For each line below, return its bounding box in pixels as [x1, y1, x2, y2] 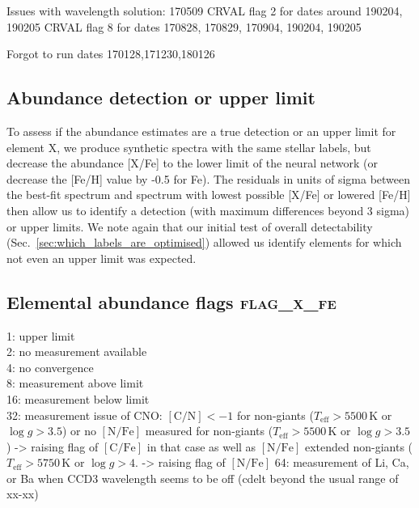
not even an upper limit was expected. [6, 249, 197, 266]
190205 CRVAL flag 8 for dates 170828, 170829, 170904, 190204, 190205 [6, 18, 362, 35]
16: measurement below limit [6, 390, 150, 407]
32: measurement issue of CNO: [6, 406, 163, 423]
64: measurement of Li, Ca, [274, 454, 409, 471]
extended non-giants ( [304, 438, 413, 455]
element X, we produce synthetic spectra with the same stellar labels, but [6, 138, 371, 155]
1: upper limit [6, 327, 75, 344]
